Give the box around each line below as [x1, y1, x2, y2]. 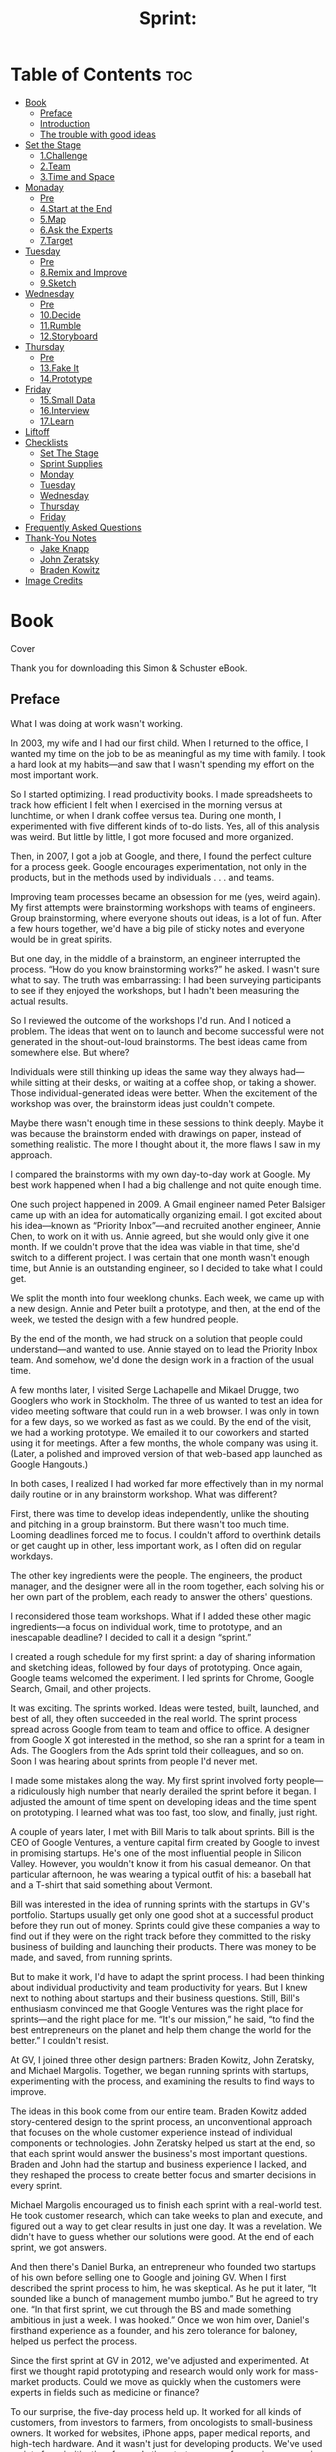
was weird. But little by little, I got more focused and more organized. [10, 830, 294, 842]
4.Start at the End [39, 202, 113, 214]
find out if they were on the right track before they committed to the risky [10, 1930, 312, 1942]
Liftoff [24, 425, 50, 437]
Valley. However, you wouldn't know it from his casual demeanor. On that [10, 1857, 311, 1869]
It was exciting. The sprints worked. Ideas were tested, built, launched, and [10, 1702, 320, 1714]
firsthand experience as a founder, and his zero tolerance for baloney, [10, 2324, 298, 2336]
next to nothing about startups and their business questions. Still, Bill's [10, 1992, 300, 2004]
